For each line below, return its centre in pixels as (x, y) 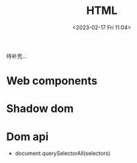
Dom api (28, 137)
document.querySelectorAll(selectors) (63, 153)
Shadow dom (40, 109)
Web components (52, 81)
